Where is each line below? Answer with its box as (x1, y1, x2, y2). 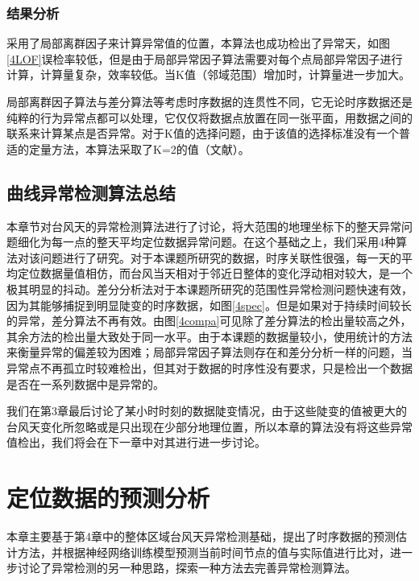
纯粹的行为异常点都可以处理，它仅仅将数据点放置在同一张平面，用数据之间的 (6, 109, 413, 126)
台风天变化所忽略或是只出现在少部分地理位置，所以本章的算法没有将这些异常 (6, 418, 413, 435)
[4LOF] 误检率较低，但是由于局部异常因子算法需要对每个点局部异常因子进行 (6, 50, 403, 67)
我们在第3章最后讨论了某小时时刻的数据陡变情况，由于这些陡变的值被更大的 (6, 402, 407, 419)
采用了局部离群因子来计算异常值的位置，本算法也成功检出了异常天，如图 (6, 35, 390, 52)
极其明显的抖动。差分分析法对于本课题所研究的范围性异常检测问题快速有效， (6, 280, 413, 297)
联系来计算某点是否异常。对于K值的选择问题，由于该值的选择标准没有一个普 (6, 125, 410, 142)
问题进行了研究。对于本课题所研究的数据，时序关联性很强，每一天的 (39, 249, 401, 266)
